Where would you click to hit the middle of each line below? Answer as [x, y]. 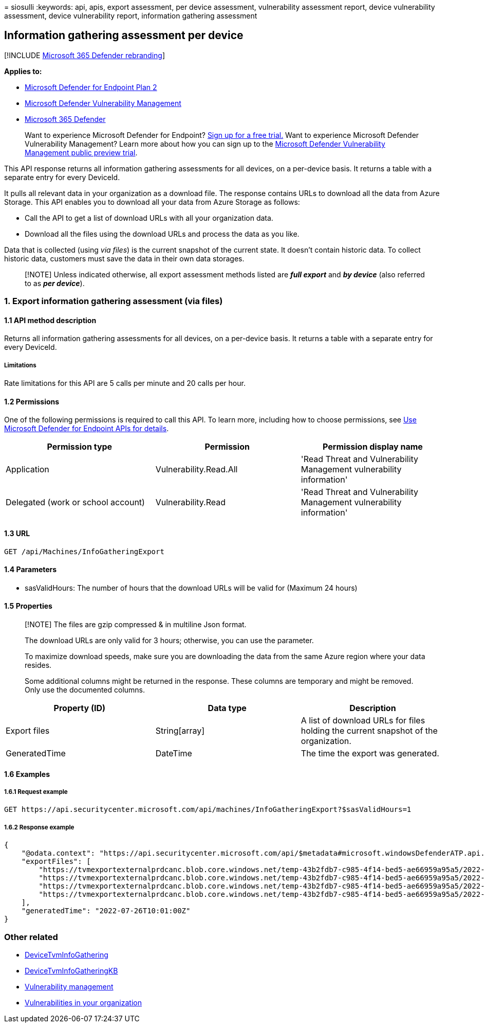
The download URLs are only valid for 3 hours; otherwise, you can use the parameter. [169, 641]
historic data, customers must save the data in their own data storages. [124, 258]
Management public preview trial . [81, 152]
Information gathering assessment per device [124, 36]
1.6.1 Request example [36, 792]
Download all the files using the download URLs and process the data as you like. [162, 234]
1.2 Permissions [32, 401]
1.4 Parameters [31, 570]
